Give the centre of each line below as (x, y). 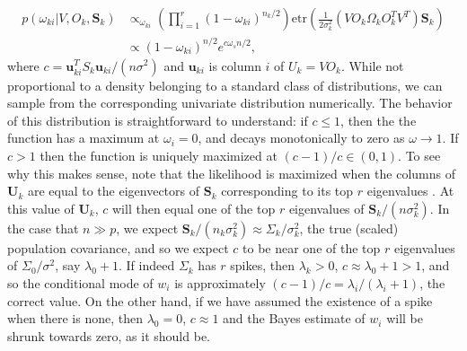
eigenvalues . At (410, 191)
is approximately (220, 282)
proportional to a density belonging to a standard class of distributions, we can (225, 85)
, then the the (379, 120)
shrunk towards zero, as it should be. (109, 335)
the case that (43, 228)
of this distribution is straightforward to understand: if (158, 120)
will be (405, 318)
